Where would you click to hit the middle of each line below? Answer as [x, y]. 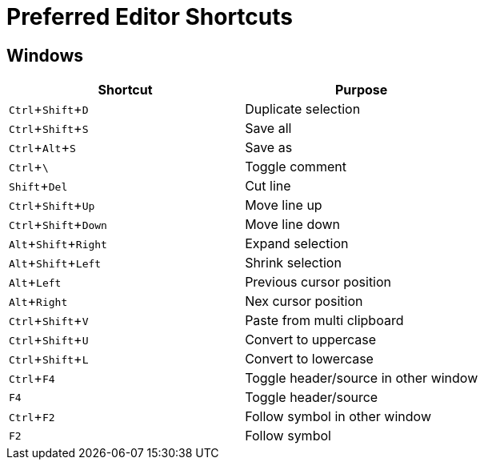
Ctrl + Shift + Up [52, 205]
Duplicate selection [303, 109]
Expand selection [297, 244]
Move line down [293, 225]
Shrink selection [293, 263]
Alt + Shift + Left [55, 263]
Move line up [284, 205]
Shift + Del [38, 186]
